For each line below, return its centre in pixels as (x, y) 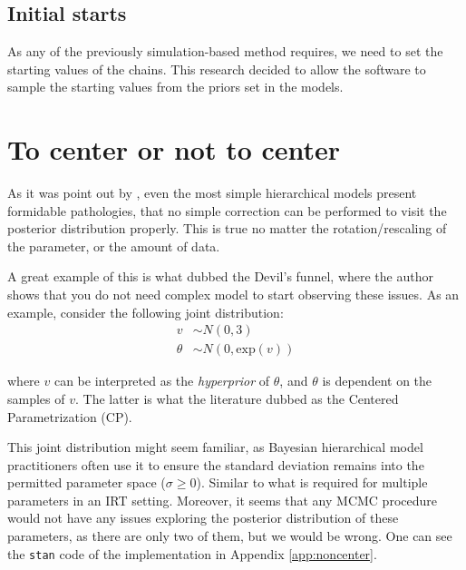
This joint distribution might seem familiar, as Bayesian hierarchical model (215, 447)
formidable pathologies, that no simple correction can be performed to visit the (227, 210)
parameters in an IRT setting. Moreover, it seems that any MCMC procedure (222, 500)
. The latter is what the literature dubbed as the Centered (237, 398)
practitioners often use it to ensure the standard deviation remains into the (216, 464)
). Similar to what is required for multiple (312, 482)
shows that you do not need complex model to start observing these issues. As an (233, 295)
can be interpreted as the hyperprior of (162, 381)
